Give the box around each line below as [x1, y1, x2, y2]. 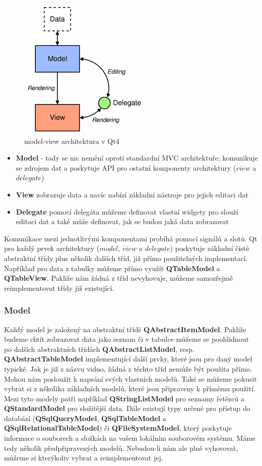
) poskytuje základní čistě [170, 243, 249, 253]
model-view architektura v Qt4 [24, 135, 119, 146]
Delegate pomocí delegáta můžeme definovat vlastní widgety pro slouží [16, 206, 238, 217]
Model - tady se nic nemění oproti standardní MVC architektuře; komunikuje [16, 152, 258, 163]
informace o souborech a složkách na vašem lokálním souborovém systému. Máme [4, 433, 256, 443]
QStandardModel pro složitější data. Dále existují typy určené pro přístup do [4, 403, 250, 413]
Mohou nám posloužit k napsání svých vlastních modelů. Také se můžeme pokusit [4, 373, 257, 384]
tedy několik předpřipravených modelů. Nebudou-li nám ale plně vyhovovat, [4, 442, 238, 453]
